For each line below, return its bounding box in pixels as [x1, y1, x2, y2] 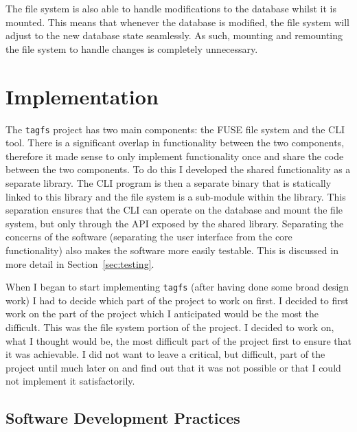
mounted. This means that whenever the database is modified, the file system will [5, 14, 349, 29]
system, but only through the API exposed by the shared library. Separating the [5, 216, 344, 230]
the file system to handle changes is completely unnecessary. [5, 41, 258, 56]
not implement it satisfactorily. [5, 374, 135, 388]
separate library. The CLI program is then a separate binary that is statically [5, 175, 332, 190]
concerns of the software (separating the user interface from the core [5, 229, 292, 244]
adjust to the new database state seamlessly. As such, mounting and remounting [5, 28, 343, 43]
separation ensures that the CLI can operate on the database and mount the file [5, 203, 343, 217]
